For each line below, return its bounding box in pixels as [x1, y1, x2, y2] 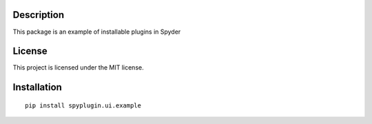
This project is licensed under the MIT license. [12, 63, 144, 72]
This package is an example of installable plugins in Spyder [12, 28, 181, 36]
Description [12, 9, 65, 21]
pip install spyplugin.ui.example [25, 101, 141, 110]
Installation [12, 81, 62, 93]
